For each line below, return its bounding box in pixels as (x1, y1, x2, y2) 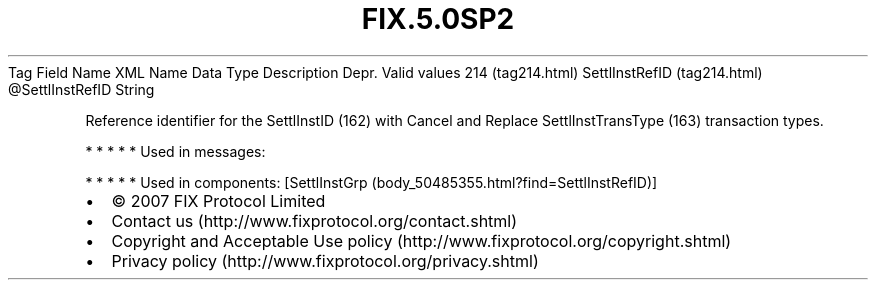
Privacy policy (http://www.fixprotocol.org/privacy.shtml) (111, 250, 539, 271)
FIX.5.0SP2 (361, 2, 515, 36)
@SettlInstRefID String (8, 80, 155, 98)
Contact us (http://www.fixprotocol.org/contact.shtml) (111, 210, 518, 231)
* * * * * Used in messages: (85, 142, 266, 160)
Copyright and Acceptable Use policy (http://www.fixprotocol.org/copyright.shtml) (111, 230, 732, 251)
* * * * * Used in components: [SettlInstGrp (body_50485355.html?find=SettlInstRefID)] (85, 173, 658, 191)
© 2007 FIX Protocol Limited (111, 190, 326, 211)
